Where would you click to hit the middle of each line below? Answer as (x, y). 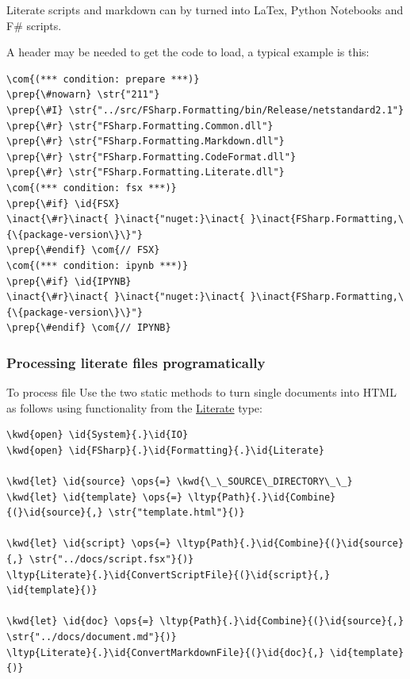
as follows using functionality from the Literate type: (134, 407)
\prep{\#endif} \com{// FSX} (83, 250)
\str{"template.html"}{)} (176, 513)
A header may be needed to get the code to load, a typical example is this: (188, 52)
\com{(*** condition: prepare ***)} (103, 79)
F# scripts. (34, 25)
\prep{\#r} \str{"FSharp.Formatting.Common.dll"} (140, 126)
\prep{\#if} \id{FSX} (63, 203)
